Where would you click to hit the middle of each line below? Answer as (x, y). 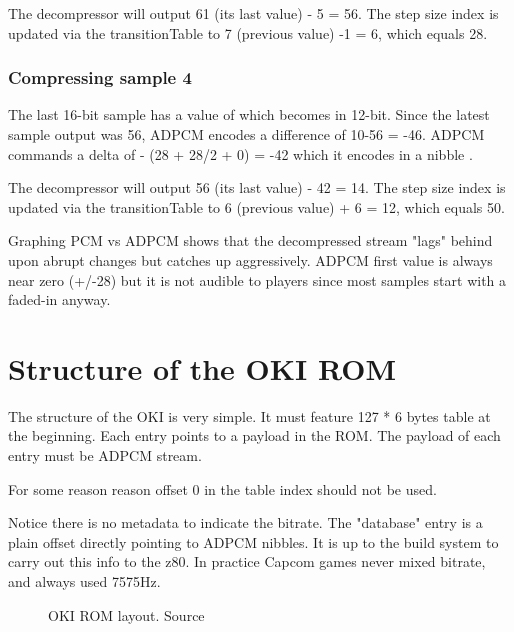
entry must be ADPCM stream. (105, 455)
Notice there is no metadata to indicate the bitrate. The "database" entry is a (245, 522)
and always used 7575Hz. (84, 581)
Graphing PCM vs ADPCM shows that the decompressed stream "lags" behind (250, 240)
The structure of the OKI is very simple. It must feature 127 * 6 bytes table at (249, 415)
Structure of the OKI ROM (202, 367)
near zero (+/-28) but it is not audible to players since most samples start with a (257, 279)
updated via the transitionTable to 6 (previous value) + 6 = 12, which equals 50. (256, 206)
